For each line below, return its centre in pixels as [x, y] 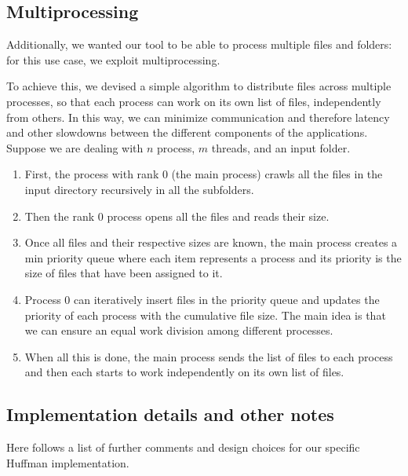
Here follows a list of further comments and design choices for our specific [183, 447]
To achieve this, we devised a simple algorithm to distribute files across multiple [199, 86]
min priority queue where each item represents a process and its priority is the [213, 257]
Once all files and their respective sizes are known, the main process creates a [211, 242]
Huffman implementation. [68, 462]
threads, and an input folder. [281, 147]
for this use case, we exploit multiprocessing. [113, 59]
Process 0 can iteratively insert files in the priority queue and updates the [202, 299]
